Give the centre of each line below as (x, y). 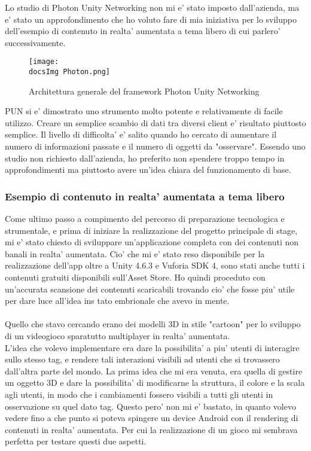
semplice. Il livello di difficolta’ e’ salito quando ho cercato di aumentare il (141, 134)
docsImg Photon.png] (70, 72)
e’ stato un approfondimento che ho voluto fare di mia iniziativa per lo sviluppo (151, 19)
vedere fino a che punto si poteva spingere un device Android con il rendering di (152, 418)
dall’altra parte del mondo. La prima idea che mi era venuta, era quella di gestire (154, 371)
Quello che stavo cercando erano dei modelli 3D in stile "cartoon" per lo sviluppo (153, 324)
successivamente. (35, 42)
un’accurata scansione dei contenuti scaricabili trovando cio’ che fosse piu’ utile (150, 289)
